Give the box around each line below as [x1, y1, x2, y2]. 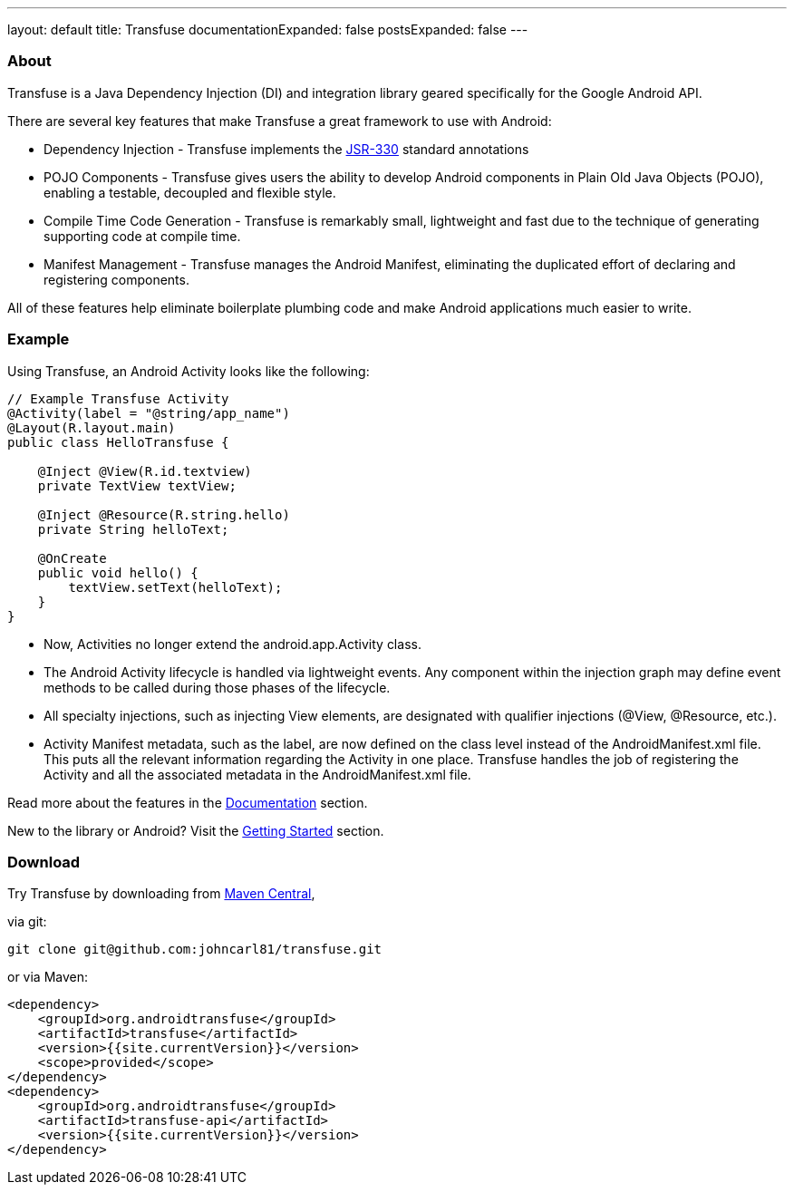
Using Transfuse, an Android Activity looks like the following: [7, 363, 370, 379]
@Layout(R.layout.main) [7, 420, 176, 435]
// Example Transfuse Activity [7, 391, 229, 406]
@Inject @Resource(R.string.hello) [37, 507, 290, 522]
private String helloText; [37, 521, 229, 537]
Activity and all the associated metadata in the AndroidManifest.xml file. [44, 766, 471, 782]
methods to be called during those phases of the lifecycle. [44, 679, 391, 695]
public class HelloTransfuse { [7, 434, 229, 450]
